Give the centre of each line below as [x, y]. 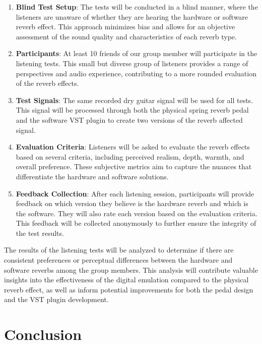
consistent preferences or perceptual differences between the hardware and [118, 260]
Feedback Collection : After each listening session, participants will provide [135, 193]
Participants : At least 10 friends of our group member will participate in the [137, 53]
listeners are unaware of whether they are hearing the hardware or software [132, 16]
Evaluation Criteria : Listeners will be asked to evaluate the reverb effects [133, 147]
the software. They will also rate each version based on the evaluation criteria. [137, 213]
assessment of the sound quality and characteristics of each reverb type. [126, 36]
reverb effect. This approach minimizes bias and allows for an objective [125, 27]
